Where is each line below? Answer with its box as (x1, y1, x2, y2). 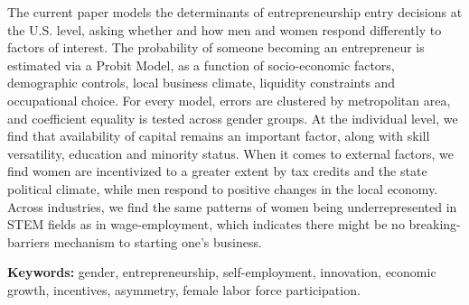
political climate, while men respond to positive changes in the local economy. (7, 179, 438, 198)
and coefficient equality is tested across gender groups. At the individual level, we (7, 108, 458, 127)
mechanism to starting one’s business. (53, 232, 262, 251)
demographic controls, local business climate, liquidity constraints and (7, 73, 396, 92)
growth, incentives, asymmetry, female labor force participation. (7, 280, 361, 299)
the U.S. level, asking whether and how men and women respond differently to (7, 20, 442, 39)
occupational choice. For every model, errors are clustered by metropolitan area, (7, 90, 451, 109)
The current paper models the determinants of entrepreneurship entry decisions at (7, 3, 463, 21)
